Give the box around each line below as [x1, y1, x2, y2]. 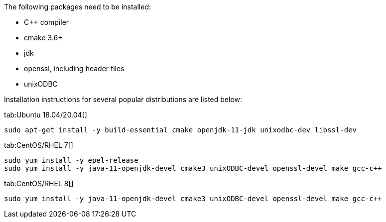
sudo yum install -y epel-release [4, 156, 138, 164]
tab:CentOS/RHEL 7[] [4, 141, 73, 149]
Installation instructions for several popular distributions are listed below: [4, 95, 243, 104]
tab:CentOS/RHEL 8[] [4, 179, 74, 188]
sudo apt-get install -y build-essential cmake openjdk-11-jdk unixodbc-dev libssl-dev [4, 126, 357, 134]
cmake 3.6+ [24, 33, 63, 42]
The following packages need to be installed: [4, 2, 151, 11]
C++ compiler [24, 18, 69, 26]
